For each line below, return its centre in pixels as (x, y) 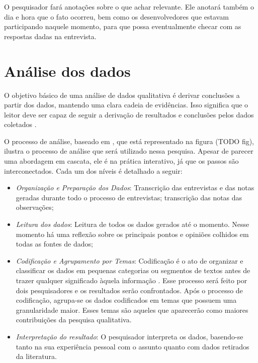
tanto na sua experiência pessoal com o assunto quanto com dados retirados (133, 346)
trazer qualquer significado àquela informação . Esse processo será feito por (132, 280)
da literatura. (36, 356)
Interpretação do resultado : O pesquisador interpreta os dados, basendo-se (130, 336)
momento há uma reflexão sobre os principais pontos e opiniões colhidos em (132, 234)
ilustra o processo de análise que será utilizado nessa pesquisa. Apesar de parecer (129, 151)
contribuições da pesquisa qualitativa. (74, 320)
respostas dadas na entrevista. (50, 36)
